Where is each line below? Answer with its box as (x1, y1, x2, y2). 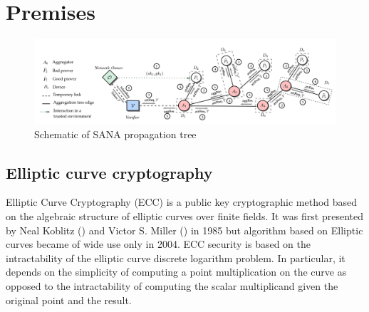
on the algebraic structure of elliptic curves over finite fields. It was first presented (6, 208, 363, 223)
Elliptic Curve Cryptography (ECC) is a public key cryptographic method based (6, 194, 358, 209)
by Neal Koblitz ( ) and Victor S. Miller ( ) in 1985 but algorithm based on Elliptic (6, 222, 363, 237)
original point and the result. (6, 292, 132, 307)
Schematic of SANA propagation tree (34, 126, 197, 141)
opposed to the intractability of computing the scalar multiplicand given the (6, 278, 338, 293)
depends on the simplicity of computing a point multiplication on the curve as (6, 264, 347, 279)
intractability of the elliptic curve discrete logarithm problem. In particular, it (6, 250, 345, 265)
